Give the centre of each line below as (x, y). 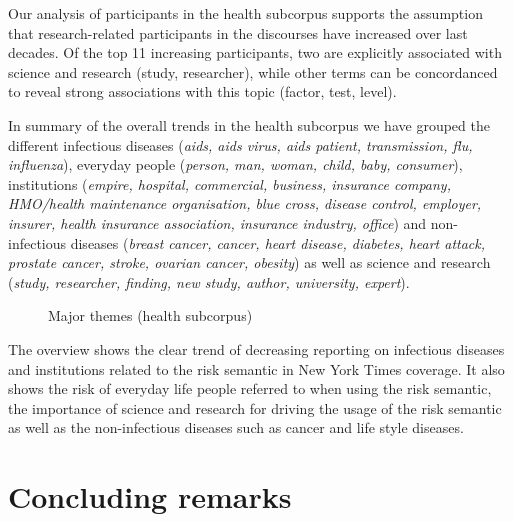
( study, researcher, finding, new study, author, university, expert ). (209, 281)
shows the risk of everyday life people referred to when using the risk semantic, (250, 388)
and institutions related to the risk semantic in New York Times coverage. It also (256, 368)
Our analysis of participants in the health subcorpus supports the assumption (245, 13)
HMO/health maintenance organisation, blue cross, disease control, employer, (245, 203)
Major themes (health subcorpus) (150, 315)
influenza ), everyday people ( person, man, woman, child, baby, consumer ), (235, 164)
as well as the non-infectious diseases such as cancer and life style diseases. (236, 427)
